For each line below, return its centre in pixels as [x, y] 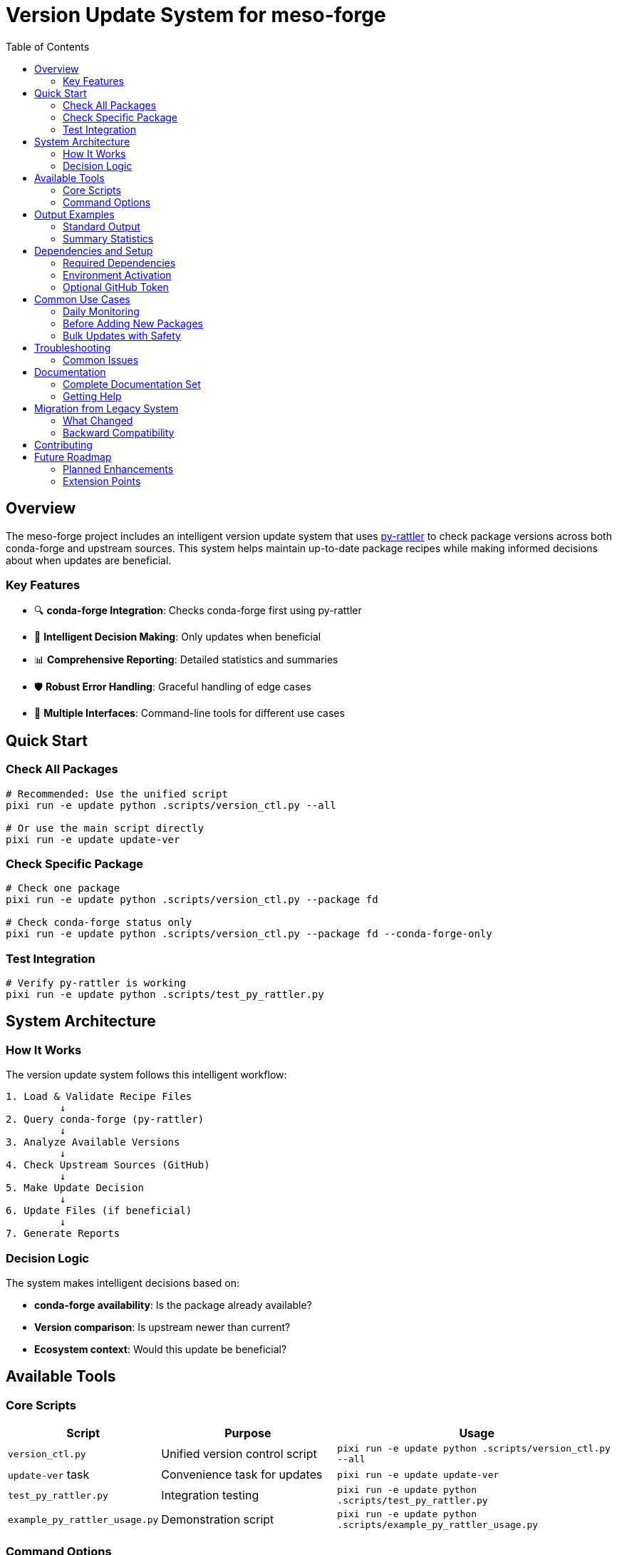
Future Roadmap [73, 457]
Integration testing [210, 1495]
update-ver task [49, 1475]
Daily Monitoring [101, 311]
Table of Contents [48, 46]
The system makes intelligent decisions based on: [123, 1283]
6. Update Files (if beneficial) [99, 1211]
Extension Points [102, 481]
